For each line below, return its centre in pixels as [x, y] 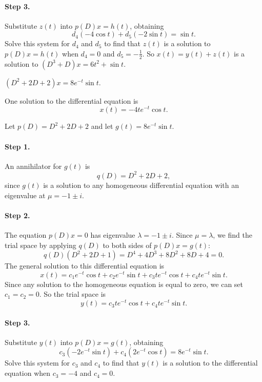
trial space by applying [41, 245]
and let [102, 126]
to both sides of [127, 245]
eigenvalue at [25, 195]
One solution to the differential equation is [72, 100]
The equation [26, 234]
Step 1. [17, 146]
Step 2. [17, 215]
